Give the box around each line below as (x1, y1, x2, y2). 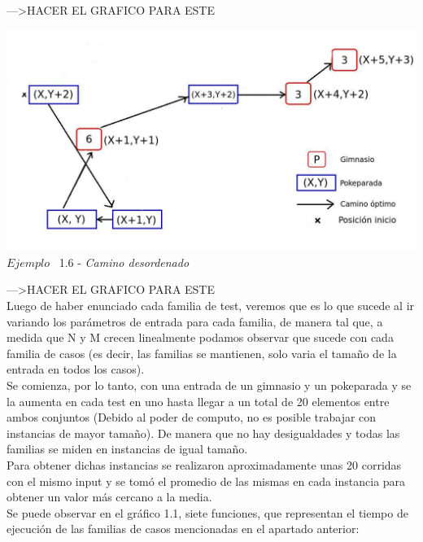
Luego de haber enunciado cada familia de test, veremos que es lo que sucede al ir (7, 297, 415, 314)
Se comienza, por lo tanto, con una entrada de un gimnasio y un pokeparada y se (7, 377, 412, 394)
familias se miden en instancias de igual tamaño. (7, 440, 248, 457)
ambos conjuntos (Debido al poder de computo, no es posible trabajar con (7, 409, 377, 426)
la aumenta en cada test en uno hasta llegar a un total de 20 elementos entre (7, 392, 390, 409)
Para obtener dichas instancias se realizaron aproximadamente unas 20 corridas (7, 457, 402, 473)
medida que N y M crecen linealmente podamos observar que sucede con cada (7, 329, 394, 346)
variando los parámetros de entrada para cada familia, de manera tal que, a (7, 313, 383, 330)
